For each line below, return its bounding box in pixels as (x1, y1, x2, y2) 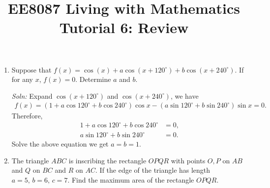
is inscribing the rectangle (68, 155, 147, 165)
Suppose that (11, 64, 52, 75)
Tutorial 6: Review (59, 17, 189, 38)
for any (11, 74, 33, 84)
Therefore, (11, 111, 43, 121)
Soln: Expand (11, 90, 53, 101)
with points (171, 155, 206, 165)
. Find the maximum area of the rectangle (67, 174, 194, 185)
